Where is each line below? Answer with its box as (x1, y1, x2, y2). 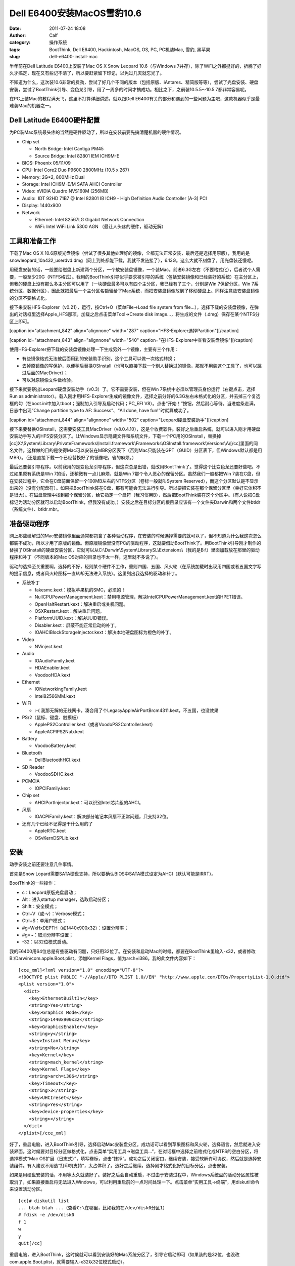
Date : (9, 25, 21, 31)
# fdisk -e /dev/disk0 (18, 1212, 75, 1218)
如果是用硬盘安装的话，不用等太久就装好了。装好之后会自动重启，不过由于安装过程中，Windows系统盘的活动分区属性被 (9, 1172, 259, 1178)
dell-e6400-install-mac (49, 54, 98, 60)
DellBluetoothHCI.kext (34, 757, 81, 763)
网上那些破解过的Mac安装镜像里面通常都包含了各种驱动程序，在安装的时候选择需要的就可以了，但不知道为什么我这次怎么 (9, 533, 262, 539)
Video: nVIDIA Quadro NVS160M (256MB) (22, 188, 109, 194)
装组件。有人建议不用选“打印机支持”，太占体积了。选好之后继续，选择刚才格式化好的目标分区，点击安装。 (9, 1163, 230, 1169)
